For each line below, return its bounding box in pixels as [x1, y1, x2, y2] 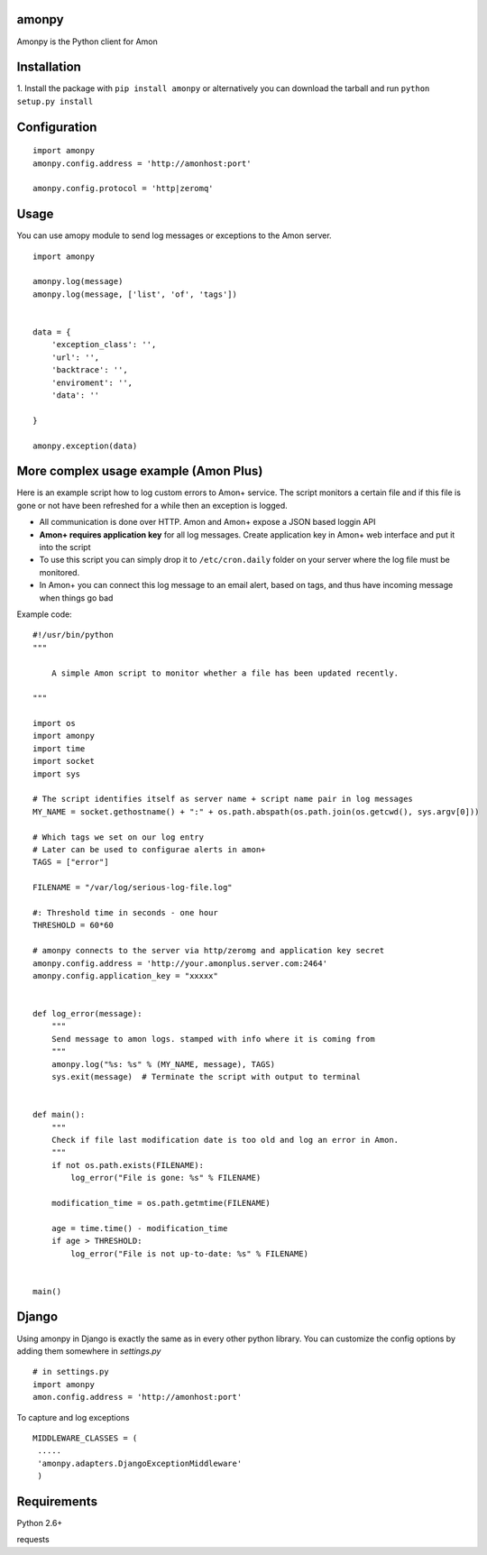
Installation [16, 60, 81, 75]
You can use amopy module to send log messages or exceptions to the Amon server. [16, 230, 333, 241]
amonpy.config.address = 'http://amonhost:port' [32, 158, 252, 169]
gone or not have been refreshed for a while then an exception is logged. [16, 500, 288, 511]
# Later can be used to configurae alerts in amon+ [32, 844, 266, 854]
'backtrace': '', [51, 365, 128, 375]
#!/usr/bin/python [32, 630, 115, 640]
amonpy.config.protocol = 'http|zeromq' [32, 183, 214, 194]
